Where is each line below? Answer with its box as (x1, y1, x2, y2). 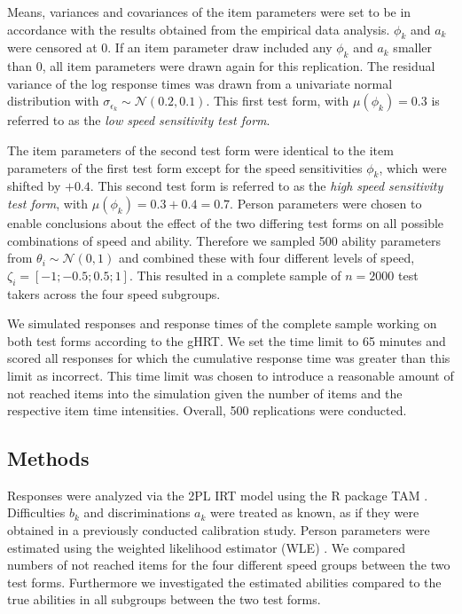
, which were (379, 158, 447, 177)
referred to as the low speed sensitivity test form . (7, 111, 270, 130)
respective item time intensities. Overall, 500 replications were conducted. (7, 401, 407, 420)
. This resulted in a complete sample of (129, 265, 341, 284)
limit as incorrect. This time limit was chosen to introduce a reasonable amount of (7, 366, 454, 384)
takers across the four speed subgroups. (7, 284, 221, 303)
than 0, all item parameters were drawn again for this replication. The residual (7, 57, 435, 75)
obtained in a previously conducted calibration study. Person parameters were (7, 521, 430, 539)
